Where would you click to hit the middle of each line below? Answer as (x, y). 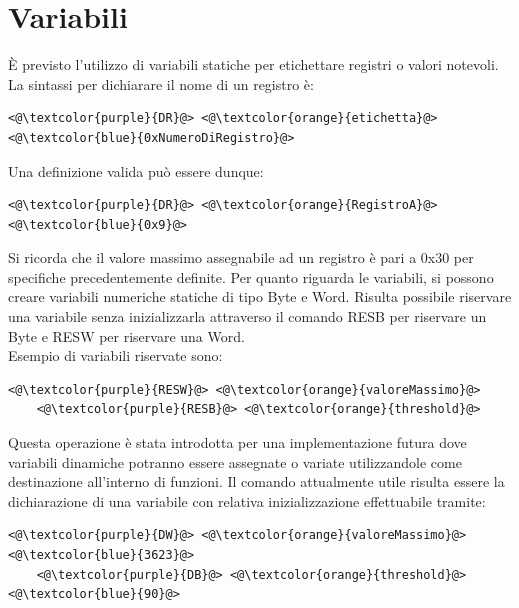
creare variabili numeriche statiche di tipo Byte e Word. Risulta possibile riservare (260, 296)
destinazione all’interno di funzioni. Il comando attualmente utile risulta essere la (256, 481)
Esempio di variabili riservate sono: (115, 355)
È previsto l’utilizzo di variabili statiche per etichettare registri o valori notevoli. (253, 64)
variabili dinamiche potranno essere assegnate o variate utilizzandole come (235, 461)
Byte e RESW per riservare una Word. (126, 335)
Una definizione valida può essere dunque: (136, 170)
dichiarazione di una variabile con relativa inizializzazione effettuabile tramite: (247, 500)
